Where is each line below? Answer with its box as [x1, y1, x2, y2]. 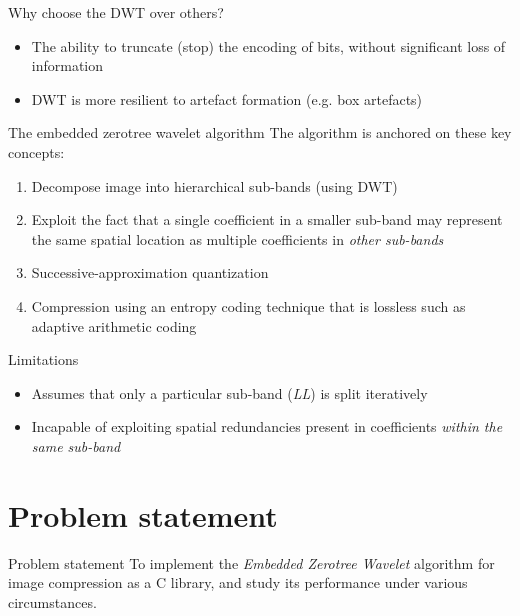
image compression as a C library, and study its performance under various [8, 572, 468, 593]
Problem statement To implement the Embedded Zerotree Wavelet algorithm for [8, 552, 495, 573]
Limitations [8, 349, 79, 370]
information [31, 55, 104, 76]
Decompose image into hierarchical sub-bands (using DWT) [31, 175, 398, 196]
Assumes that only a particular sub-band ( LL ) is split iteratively [31, 382, 428, 403]
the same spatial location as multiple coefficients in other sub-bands [31, 228, 444, 249]
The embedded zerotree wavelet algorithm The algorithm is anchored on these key [8, 122, 512, 143]
